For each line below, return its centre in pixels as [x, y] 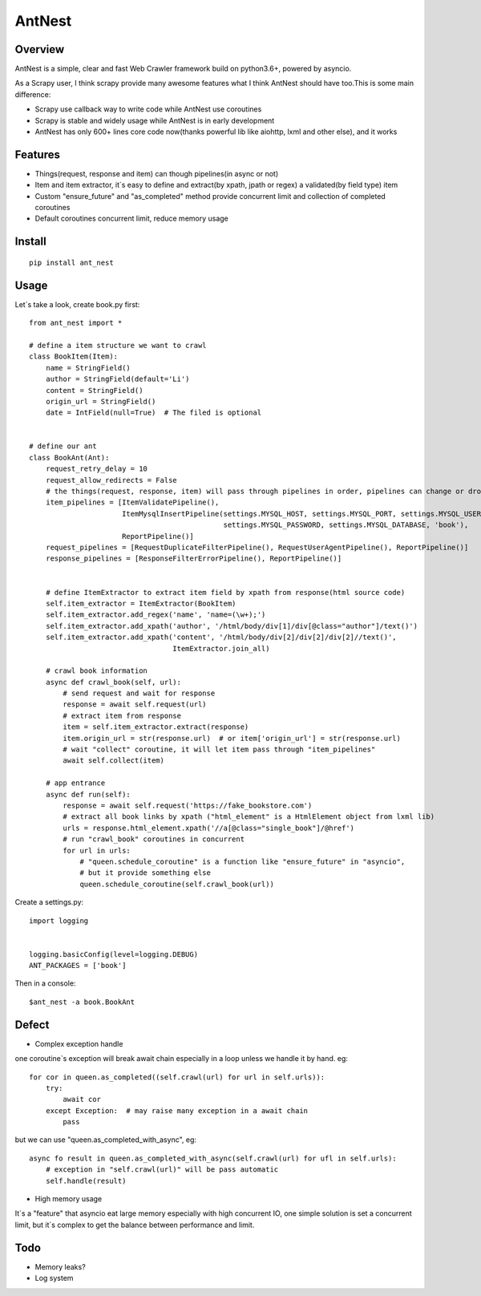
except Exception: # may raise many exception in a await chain [177, 1110]
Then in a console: [45, 983]
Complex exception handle [79, 1043]
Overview [40, 49]
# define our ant [63, 446]
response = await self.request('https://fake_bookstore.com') [188, 805]
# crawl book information [97, 671]
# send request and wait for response [139, 693]
